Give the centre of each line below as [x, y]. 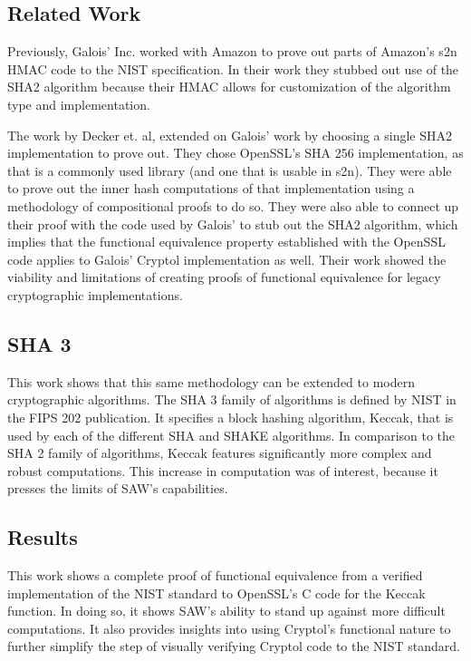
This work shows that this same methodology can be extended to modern [211, 381]
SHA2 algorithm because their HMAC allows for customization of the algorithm [229, 87]
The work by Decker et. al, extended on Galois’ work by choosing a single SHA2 [230, 135]
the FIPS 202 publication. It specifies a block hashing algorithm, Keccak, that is [231, 417]
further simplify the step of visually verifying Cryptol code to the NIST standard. [234, 646]
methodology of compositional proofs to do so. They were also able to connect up [233, 205]
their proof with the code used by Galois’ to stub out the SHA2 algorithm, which [233, 224]
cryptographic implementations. [95, 294]
